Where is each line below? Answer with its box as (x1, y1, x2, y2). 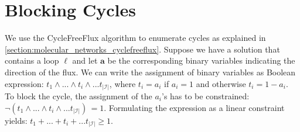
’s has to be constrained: (161, 90, 250, 102)
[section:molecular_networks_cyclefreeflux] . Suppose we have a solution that (5, 43, 280, 55)
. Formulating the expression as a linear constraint (104, 101, 285, 113)
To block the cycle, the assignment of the (5, 90, 152, 102)
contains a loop (5, 54, 59, 67)
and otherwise (196, 77, 246, 89)
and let (72, 54, 98, 67)
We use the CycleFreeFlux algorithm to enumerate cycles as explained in (5, 32, 266, 44)
